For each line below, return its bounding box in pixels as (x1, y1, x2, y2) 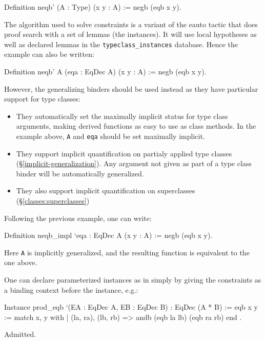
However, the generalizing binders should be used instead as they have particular (4, 83, 258, 94)
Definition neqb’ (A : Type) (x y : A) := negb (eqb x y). (4, 2, 181, 12)
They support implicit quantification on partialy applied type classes (16, 148, 232, 158)
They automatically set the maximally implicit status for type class (16, 110, 228, 121)
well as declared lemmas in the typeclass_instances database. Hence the (4, 38, 238, 49)
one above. (4, 257, 37, 268)
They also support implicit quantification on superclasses (16, 185, 195, 196)
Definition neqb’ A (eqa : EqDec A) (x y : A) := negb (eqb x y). (4, 66, 207, 77)
